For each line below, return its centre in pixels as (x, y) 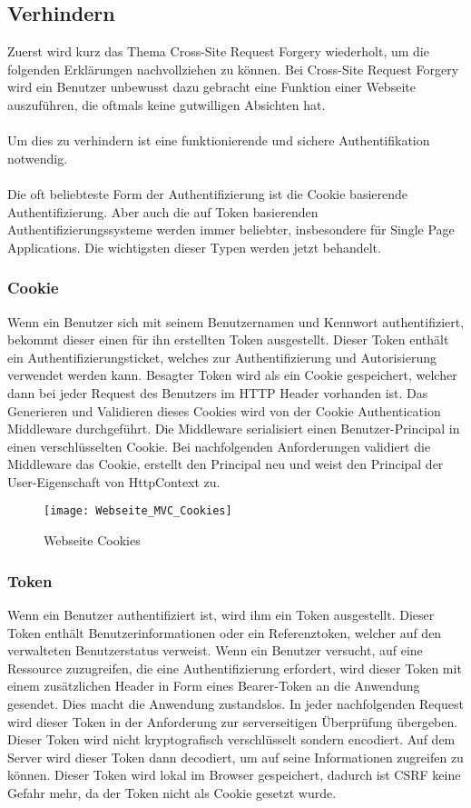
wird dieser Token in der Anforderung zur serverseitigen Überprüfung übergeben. (233, 721)
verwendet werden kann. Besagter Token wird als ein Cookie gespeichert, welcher (232, 375)
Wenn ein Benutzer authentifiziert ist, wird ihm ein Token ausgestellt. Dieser (221, 614)
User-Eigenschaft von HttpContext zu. (114, 481)
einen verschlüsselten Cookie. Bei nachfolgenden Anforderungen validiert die (219, 446)
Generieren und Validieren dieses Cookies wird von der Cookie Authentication (224, 410)
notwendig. (38, 158)
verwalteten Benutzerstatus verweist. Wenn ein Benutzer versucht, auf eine (215, 650)
